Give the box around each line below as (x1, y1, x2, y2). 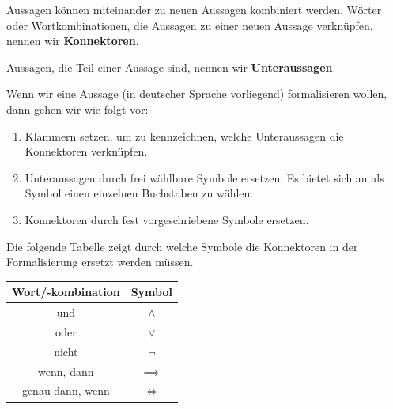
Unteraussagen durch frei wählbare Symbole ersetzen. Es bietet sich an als (25, 169, 384, 186)
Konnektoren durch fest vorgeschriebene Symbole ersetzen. (25, 211, 309, 227)
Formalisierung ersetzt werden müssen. (6, 253, 194, 270)
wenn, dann (38, 362, 94, 379)
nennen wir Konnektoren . (6, 32, 139, 49)
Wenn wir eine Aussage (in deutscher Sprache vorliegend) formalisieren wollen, (6, 85, 387, 102)
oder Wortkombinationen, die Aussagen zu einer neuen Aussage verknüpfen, (6, 17, 373, 33)
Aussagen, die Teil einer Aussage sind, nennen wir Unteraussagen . (6, 58, 336, 75)
